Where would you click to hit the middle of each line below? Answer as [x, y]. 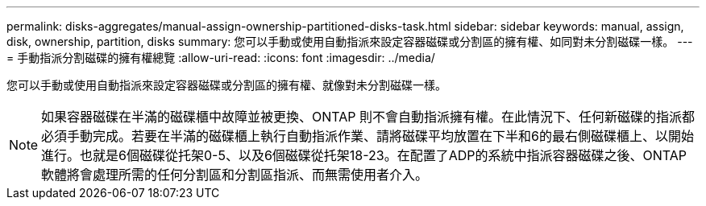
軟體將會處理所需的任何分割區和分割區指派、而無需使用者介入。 [235, 175]
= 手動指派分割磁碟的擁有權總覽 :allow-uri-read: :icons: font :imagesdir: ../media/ [221, 58]
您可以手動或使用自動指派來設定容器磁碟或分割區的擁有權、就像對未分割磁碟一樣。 [226, 85]
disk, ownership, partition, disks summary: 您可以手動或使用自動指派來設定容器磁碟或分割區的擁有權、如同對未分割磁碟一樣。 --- [350, 41]
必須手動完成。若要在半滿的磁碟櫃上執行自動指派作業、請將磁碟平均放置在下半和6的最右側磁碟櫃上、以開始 [368, 136]
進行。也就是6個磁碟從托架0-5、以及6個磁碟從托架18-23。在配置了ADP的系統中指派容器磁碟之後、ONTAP [364, 155]
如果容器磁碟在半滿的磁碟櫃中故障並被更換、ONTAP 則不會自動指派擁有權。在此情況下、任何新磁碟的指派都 [368, 117]
